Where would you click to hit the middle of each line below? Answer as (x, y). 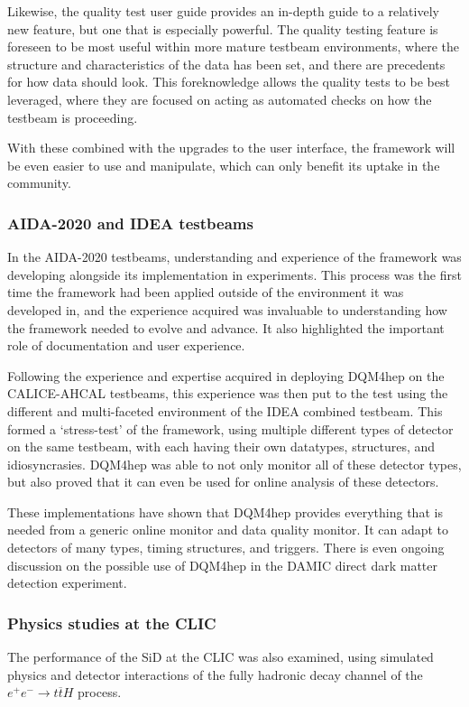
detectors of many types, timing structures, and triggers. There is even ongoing (226, 548)
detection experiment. (67, 583)
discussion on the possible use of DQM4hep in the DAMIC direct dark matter (222, 565)
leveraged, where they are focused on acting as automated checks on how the (220, 99)
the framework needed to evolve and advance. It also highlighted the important (226, 327)
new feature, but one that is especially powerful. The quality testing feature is (223, 28)
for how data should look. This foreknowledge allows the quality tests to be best (229, 82)
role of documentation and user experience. (126, 345)
